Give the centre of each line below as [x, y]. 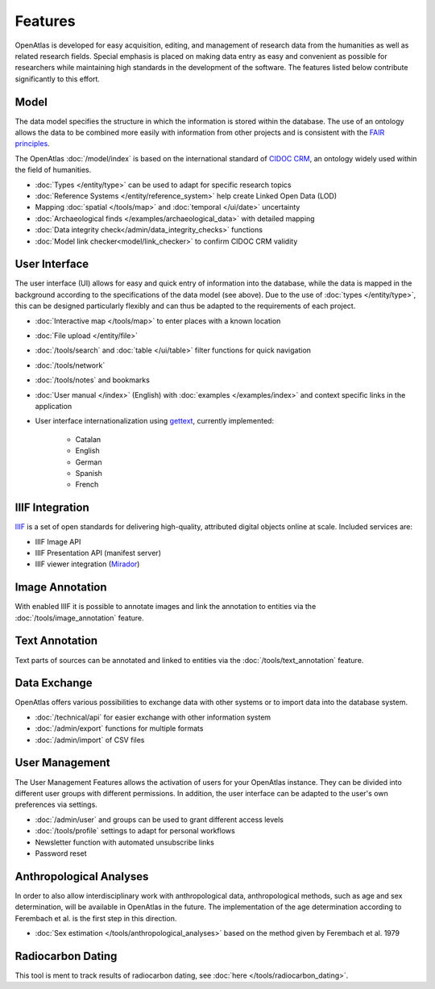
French [87, 485]
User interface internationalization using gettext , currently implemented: [154, 421]
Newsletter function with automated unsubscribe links [125, 842]
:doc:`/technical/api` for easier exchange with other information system [153, 717]
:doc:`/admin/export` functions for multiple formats [119, 728]
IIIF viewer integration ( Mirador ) [87, 564]
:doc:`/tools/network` [70, 365]
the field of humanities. [53, 170]
